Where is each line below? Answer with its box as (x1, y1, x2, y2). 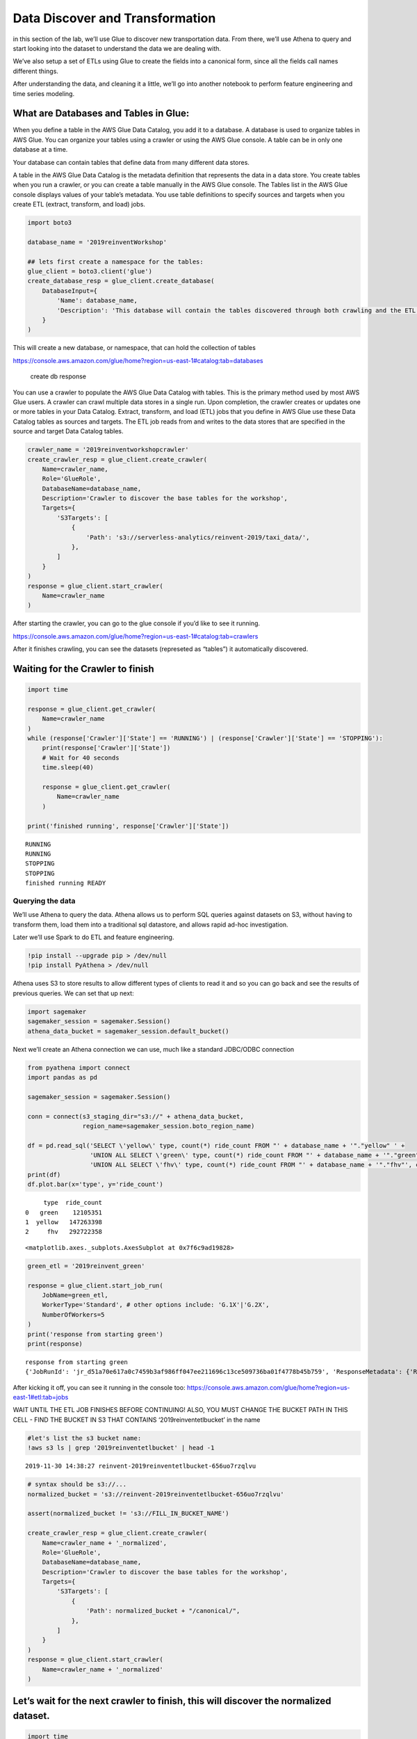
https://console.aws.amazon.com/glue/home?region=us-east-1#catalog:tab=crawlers (13, 632, 259, 640)
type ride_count (43, 1199, 103, 1207)
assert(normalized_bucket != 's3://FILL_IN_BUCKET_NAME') (27, 1509, 229, 1518)
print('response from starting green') (27, 1330, 163, 1338)
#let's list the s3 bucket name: (27, 1434, 142, 1442)
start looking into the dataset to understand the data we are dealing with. (13, 44, 222, 52)
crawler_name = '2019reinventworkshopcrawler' (27, 446, 189, 454)
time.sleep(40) (42, 764, 94, 771)
